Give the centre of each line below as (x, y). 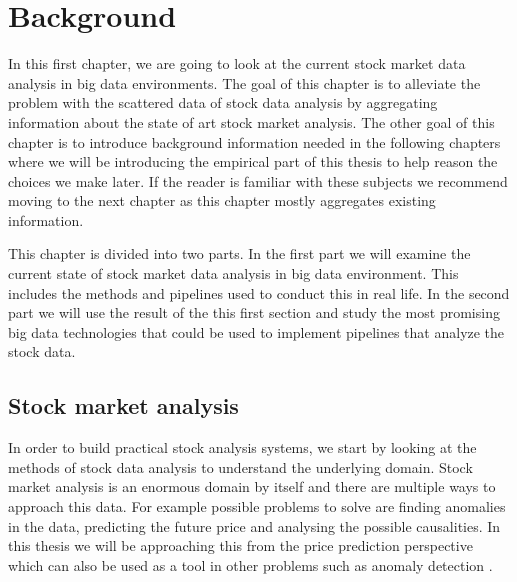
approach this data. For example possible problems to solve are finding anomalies (257, 506)
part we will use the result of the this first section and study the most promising (254, 312)
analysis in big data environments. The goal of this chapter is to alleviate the (244, 82)
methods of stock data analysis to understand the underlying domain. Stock (240, 466)
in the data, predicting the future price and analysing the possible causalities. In (254, 525)
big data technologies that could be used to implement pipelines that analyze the (256, 331)
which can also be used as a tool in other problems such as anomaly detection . (250, 564)
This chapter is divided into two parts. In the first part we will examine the (239, 253)
